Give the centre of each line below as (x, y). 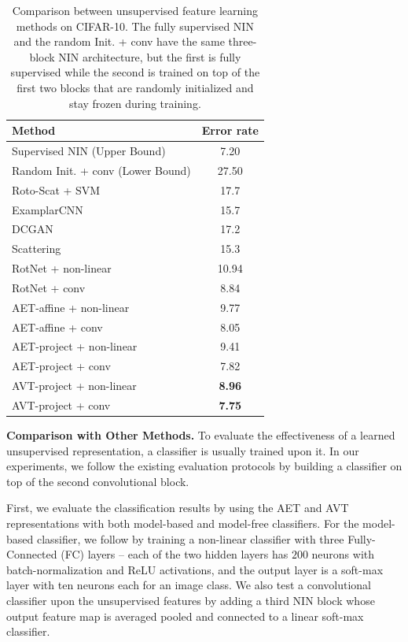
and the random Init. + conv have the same (119, 41)
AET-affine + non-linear (71, 307)
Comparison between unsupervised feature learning (135, 10)
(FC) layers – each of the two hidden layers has (175, 554)
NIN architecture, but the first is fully (150, 56)
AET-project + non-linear (75, 346)
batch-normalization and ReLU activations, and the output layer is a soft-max (195, 569)
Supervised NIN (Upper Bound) (89, 150)
